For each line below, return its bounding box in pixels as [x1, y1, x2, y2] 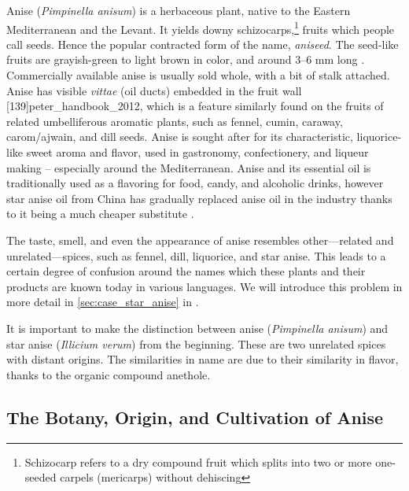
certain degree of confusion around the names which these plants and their [6, 263, 366, 279]
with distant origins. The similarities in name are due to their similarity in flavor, [6, 351, 399, 367]
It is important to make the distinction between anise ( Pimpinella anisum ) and [6, 319, 389, 336]
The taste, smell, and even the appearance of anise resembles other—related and [6, 231, 394, 248]
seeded [24, 469, 57, 485]
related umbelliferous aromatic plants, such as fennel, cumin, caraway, [6, 113, 343, 129]
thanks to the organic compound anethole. [6, 366, 211, 382]
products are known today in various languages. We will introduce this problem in [6, 278, 403, 294]
